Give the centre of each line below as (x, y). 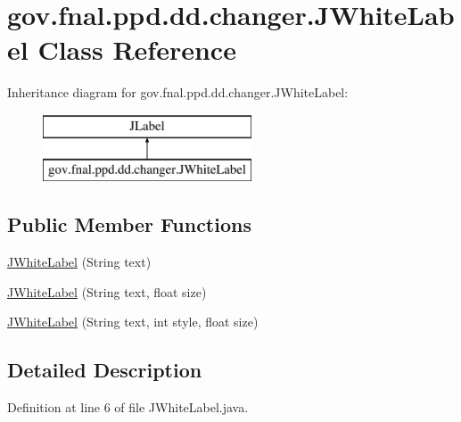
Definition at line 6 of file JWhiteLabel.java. (128, 407)
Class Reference (137, 50)
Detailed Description (105, 370)
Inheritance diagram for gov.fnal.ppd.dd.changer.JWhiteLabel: (178, 92)
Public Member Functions (129, 224)
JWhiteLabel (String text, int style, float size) (133, 322)
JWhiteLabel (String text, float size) (107, 291)
